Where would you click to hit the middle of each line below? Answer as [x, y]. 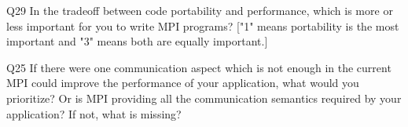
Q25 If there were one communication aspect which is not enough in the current [199, 67]
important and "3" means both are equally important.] [137, 41]
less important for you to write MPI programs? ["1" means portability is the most [203, 25]
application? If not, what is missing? [94, 113]
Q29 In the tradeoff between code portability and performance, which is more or [200, 10]
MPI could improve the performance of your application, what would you [183, 83]
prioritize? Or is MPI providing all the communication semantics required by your [204, 98]
